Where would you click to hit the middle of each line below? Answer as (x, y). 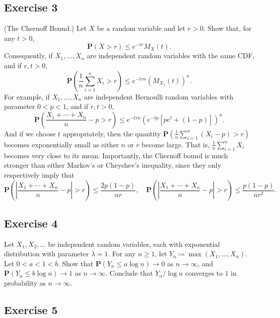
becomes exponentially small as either (61, 144)
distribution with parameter (47, 254)
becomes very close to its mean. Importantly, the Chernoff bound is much (116, 155)
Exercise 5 (31, 309)
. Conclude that (129, 273)
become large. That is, (176, 144)
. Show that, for (228, 28)
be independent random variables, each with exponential (134, 244)
